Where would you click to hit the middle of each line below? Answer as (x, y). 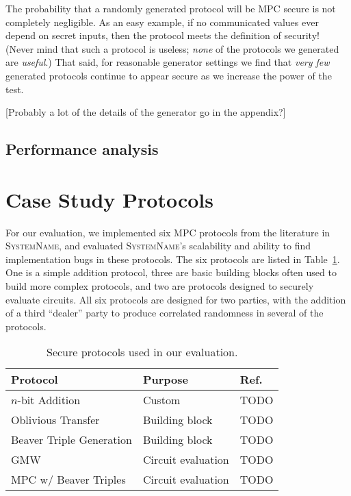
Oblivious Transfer (55, 420)
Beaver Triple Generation (71, 440)
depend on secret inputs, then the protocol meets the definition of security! (162, 35)
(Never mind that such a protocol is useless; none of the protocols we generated (172, 48)
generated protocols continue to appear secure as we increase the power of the (169, 75)
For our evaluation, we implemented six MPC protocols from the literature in (168, 232)
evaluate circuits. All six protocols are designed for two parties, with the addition (176, 299)
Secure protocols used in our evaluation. (142, 352)
